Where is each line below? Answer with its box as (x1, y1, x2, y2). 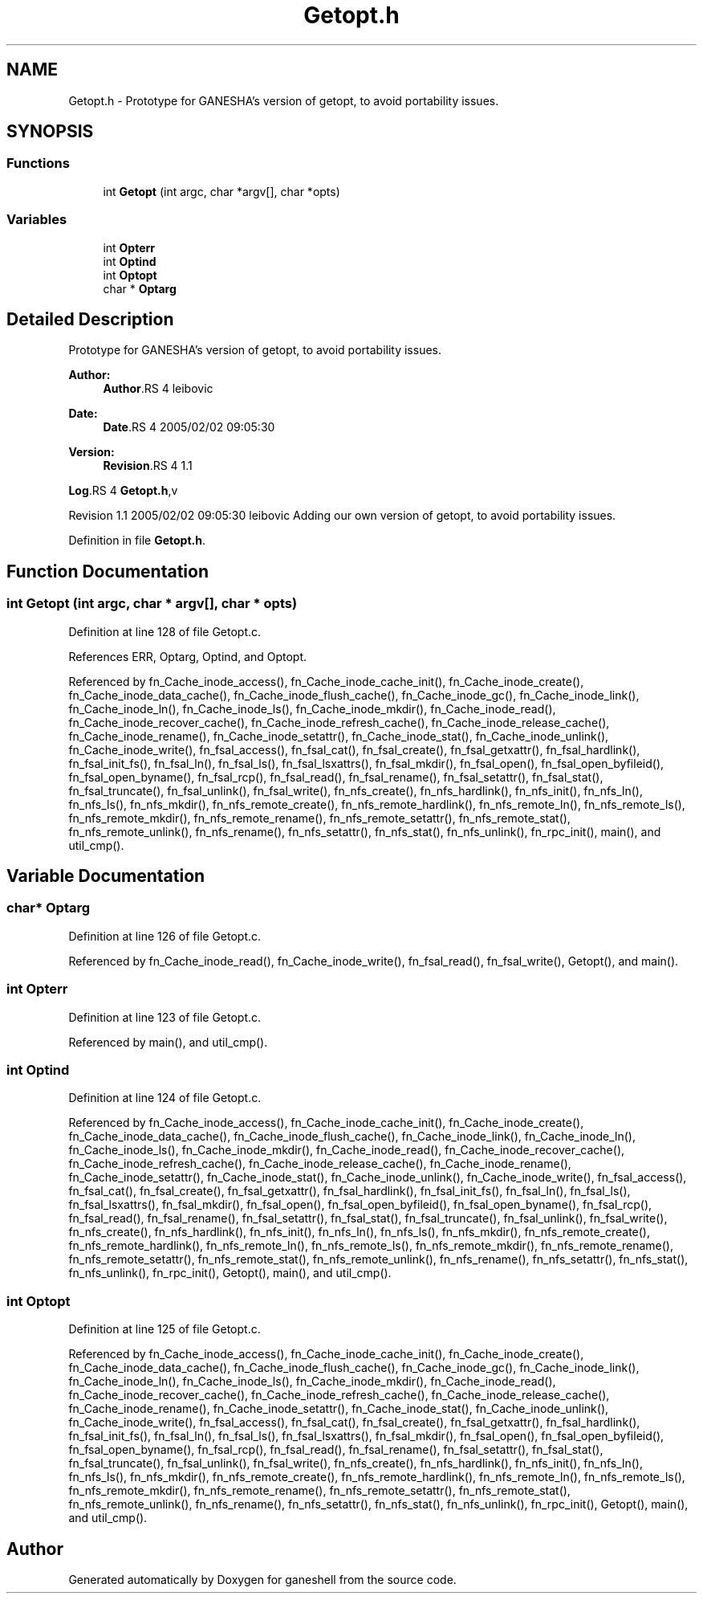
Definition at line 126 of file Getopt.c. (68, 929, 262, 943)
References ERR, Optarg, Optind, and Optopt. (68, 649, 307, 663)
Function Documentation (6, 561, 209, 582)
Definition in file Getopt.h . (68, 533, 205, 548)
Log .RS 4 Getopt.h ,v (68, 484, 178, 498)
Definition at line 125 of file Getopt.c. (68, 1322, 261, 1337)
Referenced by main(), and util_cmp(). (68, 1035, 268, 1049)
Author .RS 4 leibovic (103, 382, 213, 396)
